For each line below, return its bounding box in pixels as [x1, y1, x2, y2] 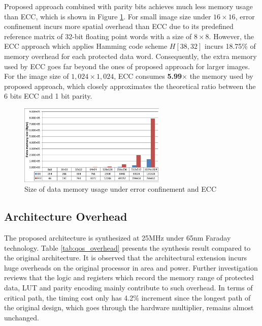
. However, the [209, 31, 254, 41]
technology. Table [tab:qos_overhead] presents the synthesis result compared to [4, 242, 251, 253]
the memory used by [189, 71, 253, 81]
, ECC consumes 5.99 [114, 71, 182, 81]
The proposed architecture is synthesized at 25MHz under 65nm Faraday [4, 232, 231, 243]
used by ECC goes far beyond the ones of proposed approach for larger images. [4, 61, 250, 71]
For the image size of [4, 71, 69, 81]
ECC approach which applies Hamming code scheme [4, 41, 168, 51]
